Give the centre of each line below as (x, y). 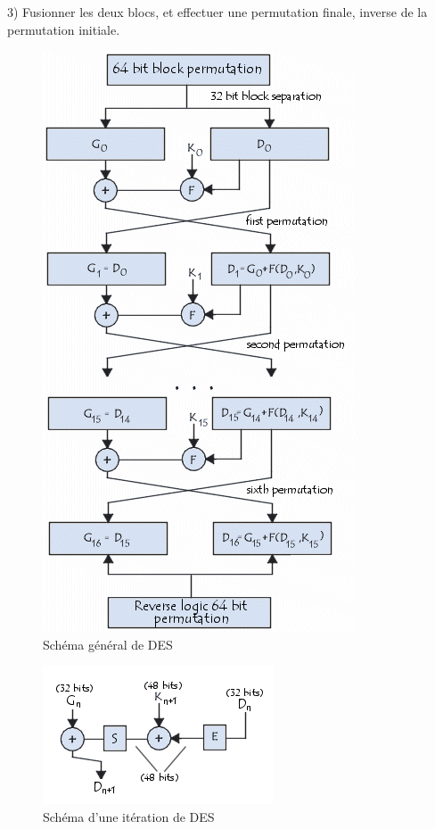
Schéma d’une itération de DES (129, 816)
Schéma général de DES (108, 644)
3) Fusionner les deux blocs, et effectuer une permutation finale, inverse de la (217, 12)
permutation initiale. (64, 29)
